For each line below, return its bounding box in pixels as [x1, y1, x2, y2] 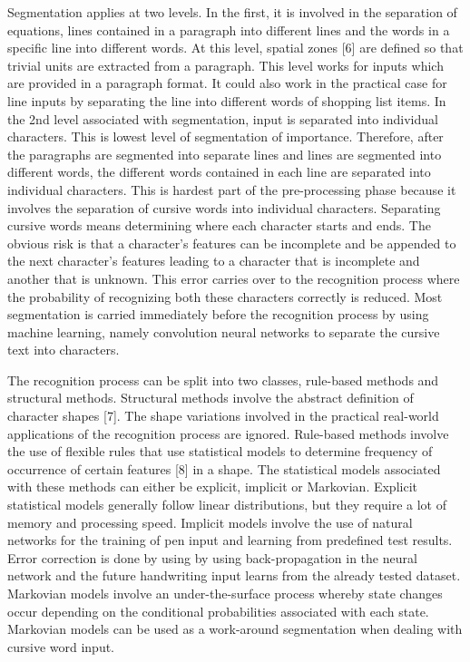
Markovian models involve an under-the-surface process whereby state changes [7, 584, 443, 602]
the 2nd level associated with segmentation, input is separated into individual [7, 109, 438, 128]
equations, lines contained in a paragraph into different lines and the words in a [7, 20, 450, 39]
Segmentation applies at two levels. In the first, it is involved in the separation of [7, 3, 457, 21]
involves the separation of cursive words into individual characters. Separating [7, 198, 441, 217]
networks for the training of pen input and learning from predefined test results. [7, 531, 453, 550]
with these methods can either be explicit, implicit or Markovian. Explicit [7, 477, 417, 496]
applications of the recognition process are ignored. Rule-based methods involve [7, 423, 449, 443]
